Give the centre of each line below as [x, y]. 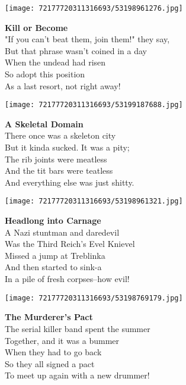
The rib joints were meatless [56, 159]
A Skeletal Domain [44, 123]
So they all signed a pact [50, 363]
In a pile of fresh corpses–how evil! [67, 279]
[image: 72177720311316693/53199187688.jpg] [94, 105]
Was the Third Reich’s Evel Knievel [70, 244]
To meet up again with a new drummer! [77, 375]
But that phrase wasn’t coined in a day [76, 50]
